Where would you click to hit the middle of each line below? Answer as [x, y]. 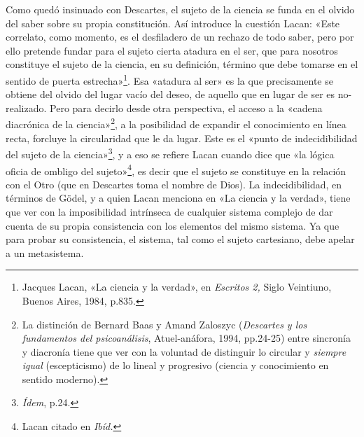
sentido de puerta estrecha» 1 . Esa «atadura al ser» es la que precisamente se [169, 79]
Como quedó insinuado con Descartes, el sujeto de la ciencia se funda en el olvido [180, 9]
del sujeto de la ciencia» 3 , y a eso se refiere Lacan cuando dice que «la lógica [170, 153]
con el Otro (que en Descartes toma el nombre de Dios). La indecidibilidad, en [174, 184]
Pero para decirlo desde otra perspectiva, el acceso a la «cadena [186, 107]
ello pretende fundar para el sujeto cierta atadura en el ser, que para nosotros [172, 50]
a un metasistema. [45, 252]
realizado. [26, 107]
